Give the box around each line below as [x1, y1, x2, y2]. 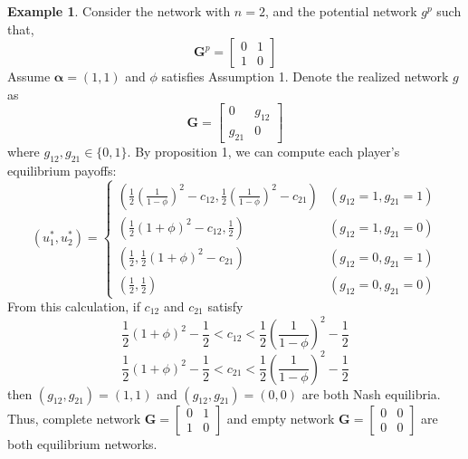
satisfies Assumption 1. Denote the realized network [161, 67, 449, 86]
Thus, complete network [7, 408, 141, 427]
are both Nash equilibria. [301, 384, 441, 403]
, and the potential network [264, 2, 417, 20]
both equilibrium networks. [7, 434, 158, 453]
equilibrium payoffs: [7, 160, 117, 179]
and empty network [226, 408, 335, 427]
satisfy [207, 297, 244, 316]
